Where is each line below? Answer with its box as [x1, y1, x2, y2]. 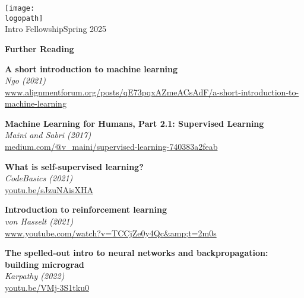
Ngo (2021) [5, 74, 46, 86]
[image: [5, 4, 35, 12]
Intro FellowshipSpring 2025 [5, 23, 107, 35]
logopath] [5, 14, 43, 23]
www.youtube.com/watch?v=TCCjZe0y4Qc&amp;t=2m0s [5, 226, 217, 239]
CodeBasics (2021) [5, 172, 73, 184]
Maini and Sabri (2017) [5, 129, 91, 141]
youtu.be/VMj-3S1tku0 [5, 281, 89, 293]
